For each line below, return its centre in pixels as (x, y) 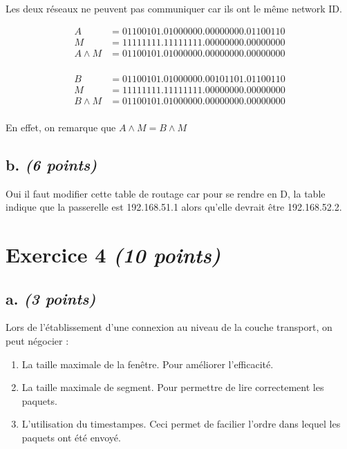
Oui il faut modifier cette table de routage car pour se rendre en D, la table (166, 193)
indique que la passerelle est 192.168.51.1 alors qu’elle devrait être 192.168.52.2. (174, 207)
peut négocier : (37, 341)
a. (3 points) (51, 298)
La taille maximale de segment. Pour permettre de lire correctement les (173, 387)
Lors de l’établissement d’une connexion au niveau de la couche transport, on (169, 327)
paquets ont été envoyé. (71, 437)
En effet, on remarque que (61, 127)
